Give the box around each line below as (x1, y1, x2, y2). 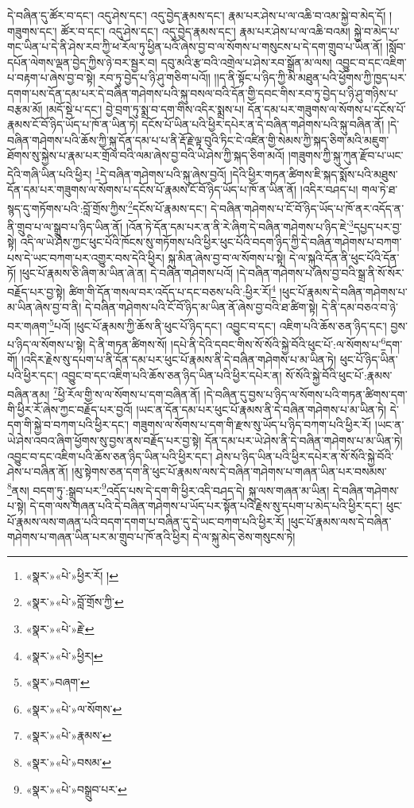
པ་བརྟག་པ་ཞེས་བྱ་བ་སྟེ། (7, 69, 96, 86)
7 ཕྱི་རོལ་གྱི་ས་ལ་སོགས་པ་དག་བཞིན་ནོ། (53, 383, 200, 402)
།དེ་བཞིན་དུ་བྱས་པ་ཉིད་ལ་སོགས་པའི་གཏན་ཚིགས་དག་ (203, 385, 408, 402)
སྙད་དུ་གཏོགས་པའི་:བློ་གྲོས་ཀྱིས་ (7, 199, 128, 216)
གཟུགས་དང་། (7, 22, 57, 39)
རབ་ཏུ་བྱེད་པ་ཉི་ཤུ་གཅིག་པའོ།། (99, 69, 211, 86)
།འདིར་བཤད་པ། (300, 181, 358, 198)
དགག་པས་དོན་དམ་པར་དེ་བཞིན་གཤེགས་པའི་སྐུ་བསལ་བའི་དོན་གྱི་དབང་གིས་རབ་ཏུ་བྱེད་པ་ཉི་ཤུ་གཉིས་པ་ (7, 84, 399, 101)
